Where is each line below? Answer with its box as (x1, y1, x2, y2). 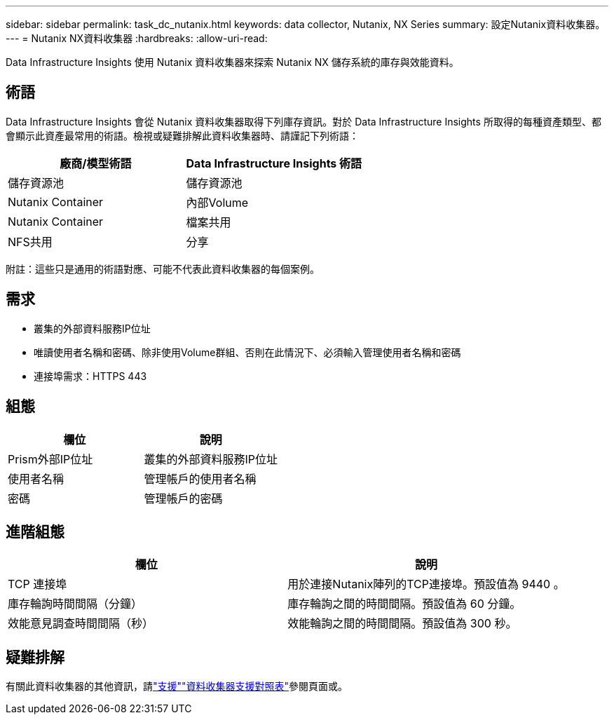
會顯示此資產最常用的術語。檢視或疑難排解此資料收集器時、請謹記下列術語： (6, 129, 359, 142)
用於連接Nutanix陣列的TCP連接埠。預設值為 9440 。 (287, 577, 565, 592)
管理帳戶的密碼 (144, 491, 223, 505)
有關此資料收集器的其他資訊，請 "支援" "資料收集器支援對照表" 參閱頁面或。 (6, 680, 348, 693)
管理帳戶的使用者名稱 (144, 471, 257, 486)
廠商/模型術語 (60, 156, 132, 170)
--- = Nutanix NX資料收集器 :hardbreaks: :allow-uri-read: (6, 32, 268, 44)
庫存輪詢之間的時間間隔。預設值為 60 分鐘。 (287, 597, 521, 611)
